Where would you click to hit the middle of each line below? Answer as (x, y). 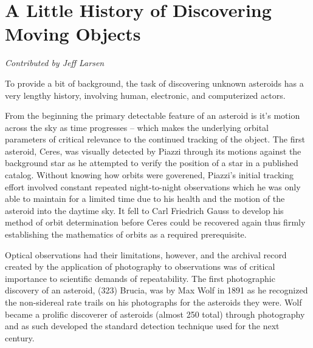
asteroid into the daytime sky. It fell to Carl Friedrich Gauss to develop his (144, 210)
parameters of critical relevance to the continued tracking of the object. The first (155, 139)
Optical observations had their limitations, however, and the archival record (146, 254)
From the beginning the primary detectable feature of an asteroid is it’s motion (153, 115)
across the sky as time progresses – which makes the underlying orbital (137, 127)
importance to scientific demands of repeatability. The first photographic (140, 278)
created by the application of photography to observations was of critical (140, 266)
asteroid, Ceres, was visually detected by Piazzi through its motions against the (153, 151)
